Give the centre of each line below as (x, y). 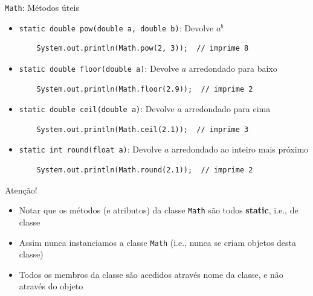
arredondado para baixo (233, 68)
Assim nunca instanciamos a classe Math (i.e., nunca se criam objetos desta (158, 242)
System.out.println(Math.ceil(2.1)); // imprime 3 (143, 129)
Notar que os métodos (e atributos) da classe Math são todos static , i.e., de (159, 210)
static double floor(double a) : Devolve (99, 68)
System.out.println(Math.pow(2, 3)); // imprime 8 (143, 49)
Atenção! (21, 190)
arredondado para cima (227, 109)
